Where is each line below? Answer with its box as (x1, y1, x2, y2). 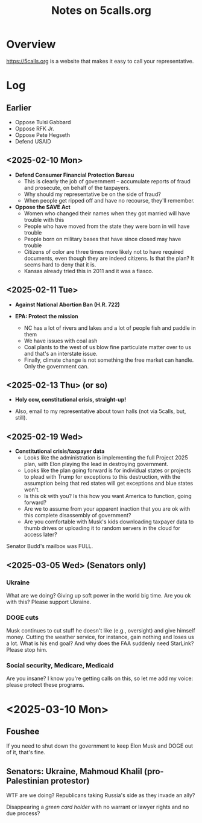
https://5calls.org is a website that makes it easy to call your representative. (6, 57, 194, 65)
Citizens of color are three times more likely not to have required (24, 248, 184, 255)
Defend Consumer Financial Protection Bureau (14, 171, 134, 178)
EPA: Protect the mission (14, 312, 78, 320)
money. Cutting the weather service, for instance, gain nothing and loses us (6, 634, 194, 641)
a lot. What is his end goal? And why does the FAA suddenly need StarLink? (6, 640, 194, 647)
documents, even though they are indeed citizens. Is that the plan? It (24, 254, 194, 262)
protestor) (50, 775, 90, 786)
